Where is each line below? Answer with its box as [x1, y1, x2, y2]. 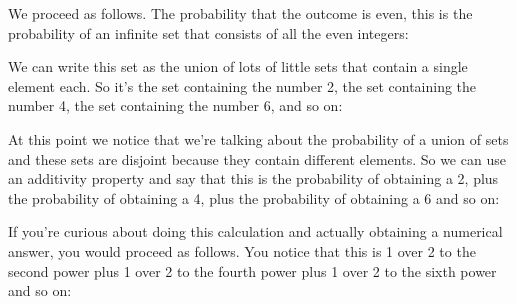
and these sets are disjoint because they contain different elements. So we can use [8, 148, 506, 169]
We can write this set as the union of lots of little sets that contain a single [8, 56, 468, 77]
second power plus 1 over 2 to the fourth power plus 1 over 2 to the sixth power [8, 260, 497, 281]
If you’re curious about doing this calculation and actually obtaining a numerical [8, 221, 503, 242]
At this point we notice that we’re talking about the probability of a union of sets [8, 128, 509, 149]
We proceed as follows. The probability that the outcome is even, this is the [8, 3, 473, 23]
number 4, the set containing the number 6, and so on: [8, 95, 343, 116]
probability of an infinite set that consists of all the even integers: [8, 22, 409, 43]
